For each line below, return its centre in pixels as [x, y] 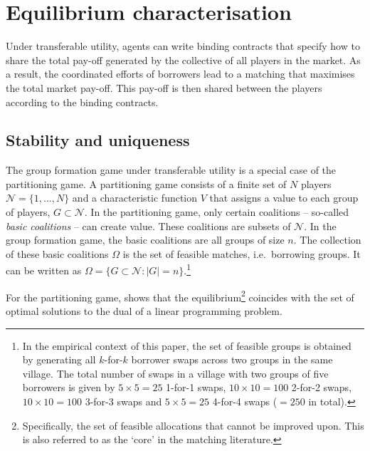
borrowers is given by [69, 387]
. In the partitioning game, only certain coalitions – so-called [217, 212]
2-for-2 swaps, [322, 387]
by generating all [59, 359]
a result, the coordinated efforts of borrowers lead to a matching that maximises [180, 74]
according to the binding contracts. [82, 102]
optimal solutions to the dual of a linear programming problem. [144, 310]
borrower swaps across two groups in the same [232, 359]
